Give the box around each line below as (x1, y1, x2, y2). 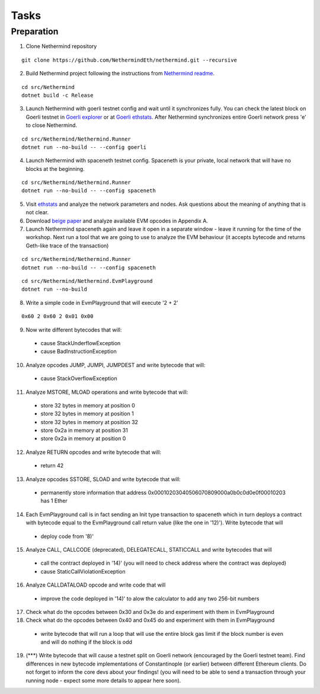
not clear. (25, 209, 49, 216)
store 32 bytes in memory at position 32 (40, 418, 139, 425)
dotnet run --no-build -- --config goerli (21, 144, 147, 151)
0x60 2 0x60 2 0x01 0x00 (21, 313, 94, 320)
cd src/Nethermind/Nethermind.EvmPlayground (21, 278, 153, 284)
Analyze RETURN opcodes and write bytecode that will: (25, 448, 161, 456)
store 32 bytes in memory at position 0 (40, 402, 136, 409)
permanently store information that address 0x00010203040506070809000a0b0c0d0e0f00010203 (40, 489, 286, 496)
